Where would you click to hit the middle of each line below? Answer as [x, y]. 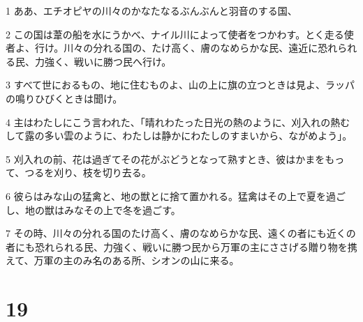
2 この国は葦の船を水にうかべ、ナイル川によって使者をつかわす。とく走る [175, 34]
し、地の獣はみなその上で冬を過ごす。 [93, 209]
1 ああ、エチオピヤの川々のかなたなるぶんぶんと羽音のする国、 [151, 10]
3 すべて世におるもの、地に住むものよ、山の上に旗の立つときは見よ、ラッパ [180, 85]
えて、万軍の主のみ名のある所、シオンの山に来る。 [123, 260]
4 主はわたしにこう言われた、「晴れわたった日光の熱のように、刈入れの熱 [173, 122]
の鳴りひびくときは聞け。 [64, 98]
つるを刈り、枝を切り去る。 [88, 172]
